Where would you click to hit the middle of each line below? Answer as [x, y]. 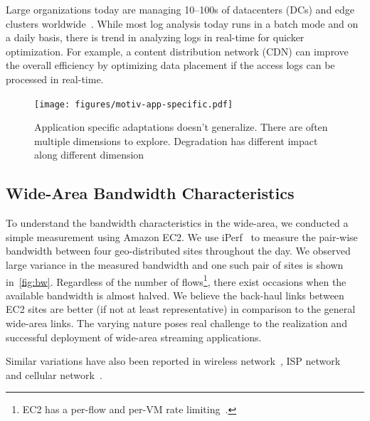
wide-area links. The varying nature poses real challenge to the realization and [176, 323]
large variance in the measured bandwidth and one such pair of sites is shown [175, 264]
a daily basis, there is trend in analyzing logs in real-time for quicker [155, 37]
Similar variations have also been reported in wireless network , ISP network [173, 361]
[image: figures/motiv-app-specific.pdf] [134, 104]
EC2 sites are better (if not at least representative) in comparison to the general [181, 309]
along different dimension [89, 155]
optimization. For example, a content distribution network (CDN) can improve [177, 51]
